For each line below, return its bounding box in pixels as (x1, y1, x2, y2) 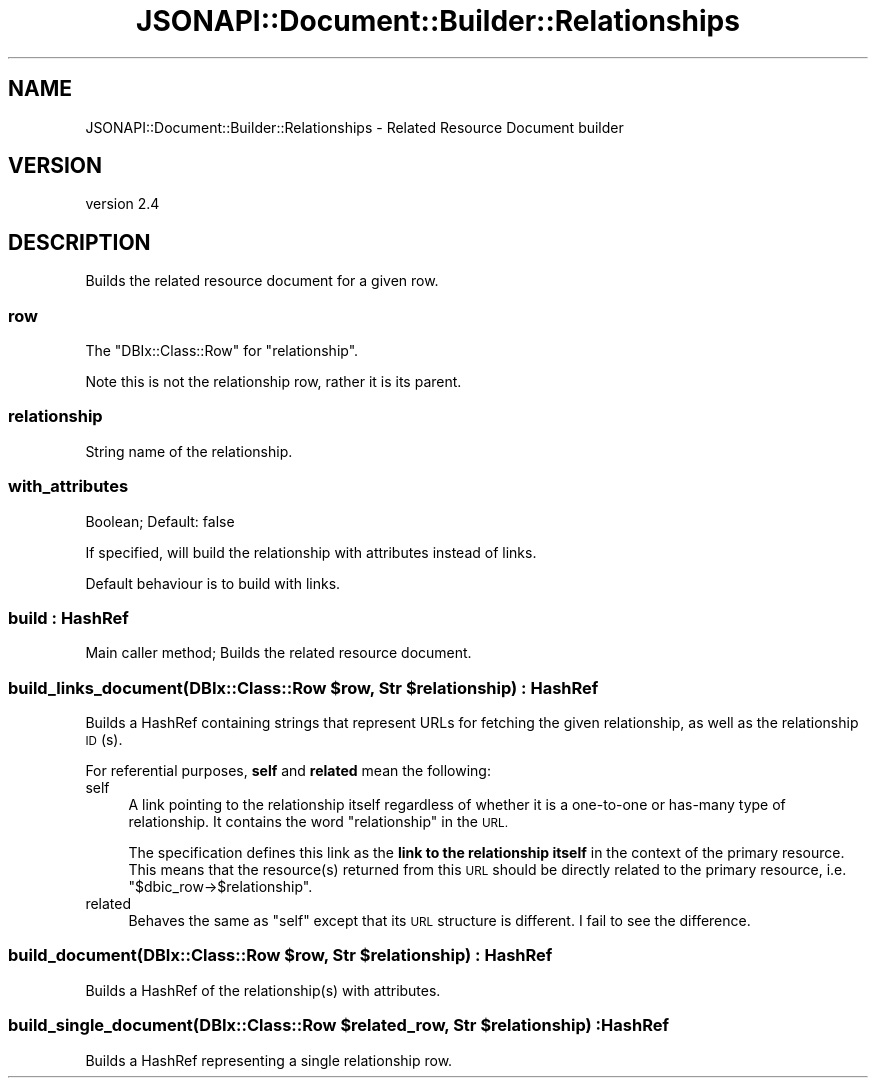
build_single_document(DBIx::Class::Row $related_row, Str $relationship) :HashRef (8, 1015, 669, 1036)
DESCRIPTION (8, 229, 151, 255)
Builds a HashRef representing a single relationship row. (85, 1051, 453, 1069)
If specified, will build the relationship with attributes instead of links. (85, 543, 537, 561)
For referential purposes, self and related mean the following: (85, 762, 491, 780)
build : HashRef (8, 607, 129, 628)
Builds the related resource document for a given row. (85, 272, 439, 290)
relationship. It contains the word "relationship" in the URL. (128, 813, 509, 831)
